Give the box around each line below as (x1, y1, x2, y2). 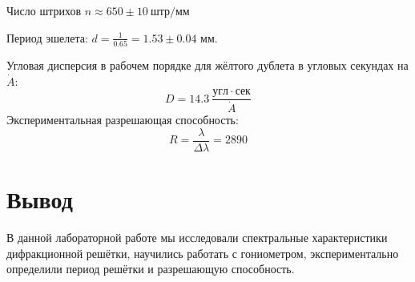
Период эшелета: (6, 29, 88, 46)
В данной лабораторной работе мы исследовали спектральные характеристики (6, 229, 388, 245)
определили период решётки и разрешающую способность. (6, 260, 295, 277)
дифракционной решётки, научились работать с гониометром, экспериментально (6, 244, 399, 261)
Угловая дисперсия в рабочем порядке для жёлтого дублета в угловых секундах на (6, 56, 409, 73)
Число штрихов (6, 2, 82, 18)
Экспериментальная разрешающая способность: (6, 111, 239, 128)
